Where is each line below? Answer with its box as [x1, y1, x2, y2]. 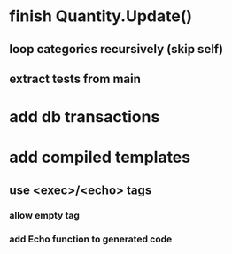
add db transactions [9, 107, 160, 127]
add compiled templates [9, 148, 191, 167]
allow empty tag [9, 209, 80, 221]
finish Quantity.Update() [9, 6, 193, 27]
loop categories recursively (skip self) [9, 42, 224, 57]
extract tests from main [9, 71, 142, 86]
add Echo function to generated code [9, 233, 173, 245]
